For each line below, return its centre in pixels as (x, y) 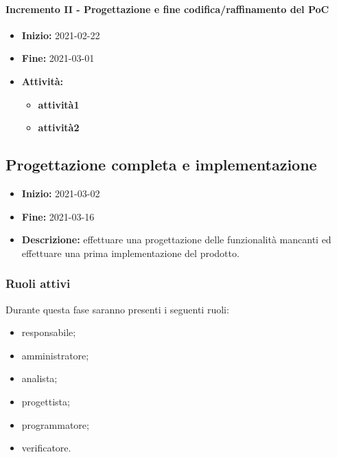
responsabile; (49, 332)
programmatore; (55, 424)
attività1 (59, 104)
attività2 (59, 127)
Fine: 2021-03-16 (58, 216)
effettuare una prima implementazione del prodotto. (130, 253)
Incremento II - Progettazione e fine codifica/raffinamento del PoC (167, 9)
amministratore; (55, 355)
